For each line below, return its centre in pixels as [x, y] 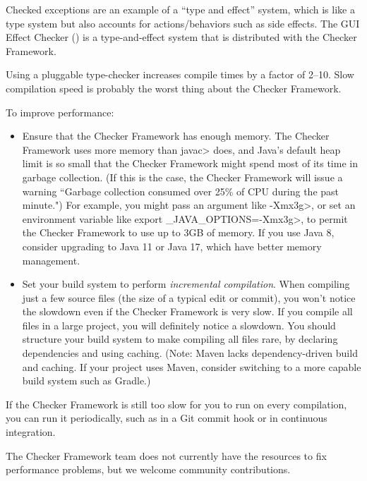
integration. [31, 432]
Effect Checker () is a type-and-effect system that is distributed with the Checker [181, 37]
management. [51, 260]
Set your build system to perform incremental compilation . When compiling [186, 284]
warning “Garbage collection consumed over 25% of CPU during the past [181, 191]
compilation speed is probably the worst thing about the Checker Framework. [174, 88]
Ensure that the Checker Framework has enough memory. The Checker [176, 136]
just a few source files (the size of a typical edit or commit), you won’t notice [189, 297]
